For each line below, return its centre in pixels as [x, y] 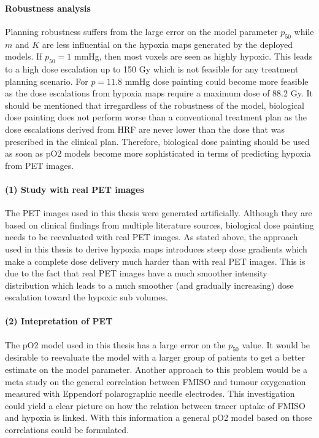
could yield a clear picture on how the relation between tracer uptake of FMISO [155, 405]
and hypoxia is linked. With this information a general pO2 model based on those [159, 417]
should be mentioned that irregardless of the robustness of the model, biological [155, 105]
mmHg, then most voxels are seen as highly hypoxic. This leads [193, 56]
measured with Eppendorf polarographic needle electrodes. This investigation [150, 393]
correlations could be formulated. [67, 430]
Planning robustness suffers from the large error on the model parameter [141, 31]
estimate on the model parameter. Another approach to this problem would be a [156, 370]
